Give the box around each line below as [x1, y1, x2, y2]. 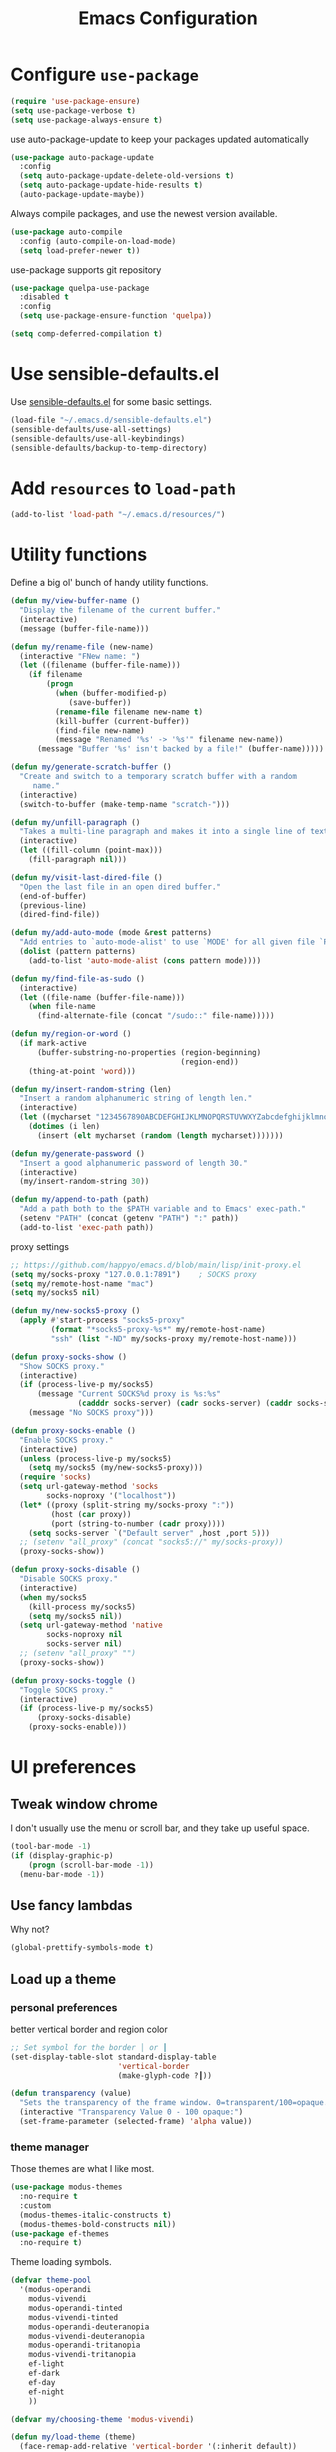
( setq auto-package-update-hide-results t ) [19, 180, 203, 191]
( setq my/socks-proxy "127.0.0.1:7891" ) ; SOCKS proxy [10, 1269, 257, 1279]
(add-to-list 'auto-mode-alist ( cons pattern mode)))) [28, 955, 262, 966]
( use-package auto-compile [10, 227, 123, 237]
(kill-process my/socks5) [28, 1602, 137, 1612]
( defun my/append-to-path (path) [10, 1195, 150, 1205]
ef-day [28, 2377, 56, 2387]
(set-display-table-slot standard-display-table [10, 2052, 217, 2062]
